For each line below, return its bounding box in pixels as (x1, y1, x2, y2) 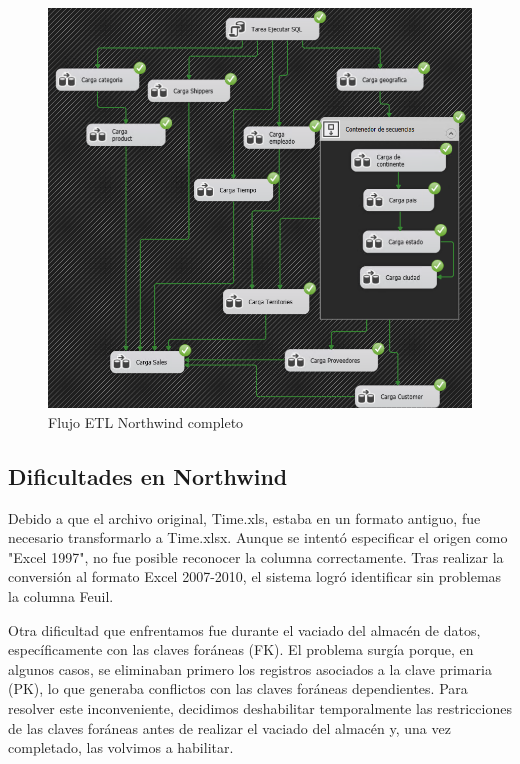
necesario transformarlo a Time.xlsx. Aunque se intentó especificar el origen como (8, 527, 508, 548)
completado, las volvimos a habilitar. (8, 737, 234, 758)
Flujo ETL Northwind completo (48, 411, 244, 432)
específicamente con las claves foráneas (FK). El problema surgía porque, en (8, 639, 474, 660)
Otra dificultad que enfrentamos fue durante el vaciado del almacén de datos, (8, 619, 481, 640)
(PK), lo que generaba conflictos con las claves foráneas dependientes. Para (8, 678, 468, 699)
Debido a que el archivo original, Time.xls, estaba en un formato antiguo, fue (8, 507, 481, 528)
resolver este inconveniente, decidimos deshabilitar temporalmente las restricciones (8, 697, 512, 718)
